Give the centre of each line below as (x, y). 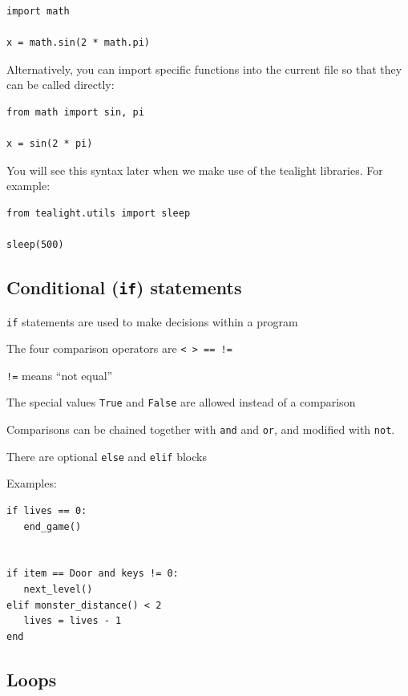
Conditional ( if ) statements (124, 287)
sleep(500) (35, 245)
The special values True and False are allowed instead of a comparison (181, 402)
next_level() (58, 589)
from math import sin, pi (75, 112)
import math (38, 11)
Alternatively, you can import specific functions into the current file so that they (204, 69)
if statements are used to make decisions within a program (152, 321)
